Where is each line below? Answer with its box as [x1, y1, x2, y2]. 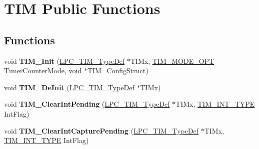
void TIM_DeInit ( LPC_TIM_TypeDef [4, 82, 134, 92]
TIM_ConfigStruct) [87, 65, 148, 76]
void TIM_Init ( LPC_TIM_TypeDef [4, 55, 125, 66]
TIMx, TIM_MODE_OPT [130, 55, 214, 66]
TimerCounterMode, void [4, 65, 82, 76]
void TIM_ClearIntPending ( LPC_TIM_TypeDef [4, 99, 170, 109]
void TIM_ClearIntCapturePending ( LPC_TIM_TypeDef [4, 125, 199, 136]
